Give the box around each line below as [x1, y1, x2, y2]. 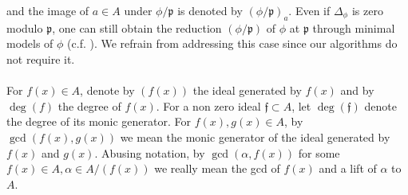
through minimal [312, 19, 395, 36]
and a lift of [319, 160, 377, 177]
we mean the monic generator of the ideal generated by [120, 128, 390, 145]
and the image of [6, 2, 89, 18]
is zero [351, 2, 383, 18]
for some [298, 144, 340, 161]
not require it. [6, 50, 75, 67]
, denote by [80, 82, 135, 99]
